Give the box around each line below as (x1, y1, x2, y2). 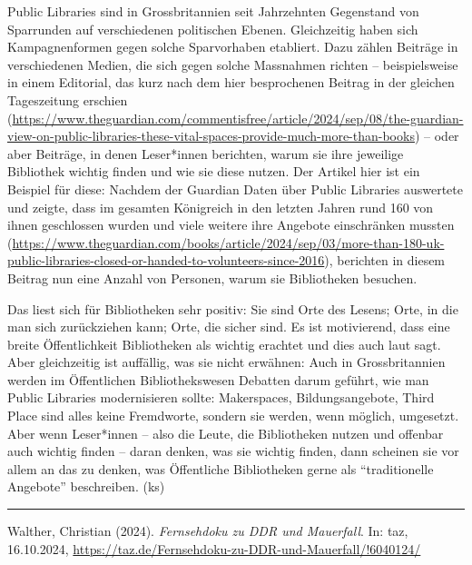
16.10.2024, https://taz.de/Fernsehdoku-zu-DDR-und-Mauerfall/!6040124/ (7, 539, 421, 558)
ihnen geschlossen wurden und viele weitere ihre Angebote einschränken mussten (7, 215, 455, 234)
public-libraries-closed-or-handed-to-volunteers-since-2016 (7, 251, 325, 270)
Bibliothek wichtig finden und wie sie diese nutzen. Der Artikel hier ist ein (7, 162, 420, 181)
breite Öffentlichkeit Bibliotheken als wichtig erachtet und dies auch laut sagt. (7, 334, 441, 353)
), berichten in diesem (324, 251, 446, 270)
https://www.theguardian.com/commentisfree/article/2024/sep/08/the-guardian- (12, 108, 464, 127)
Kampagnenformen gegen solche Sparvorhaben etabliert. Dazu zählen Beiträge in (7, 37, 458, 56)
